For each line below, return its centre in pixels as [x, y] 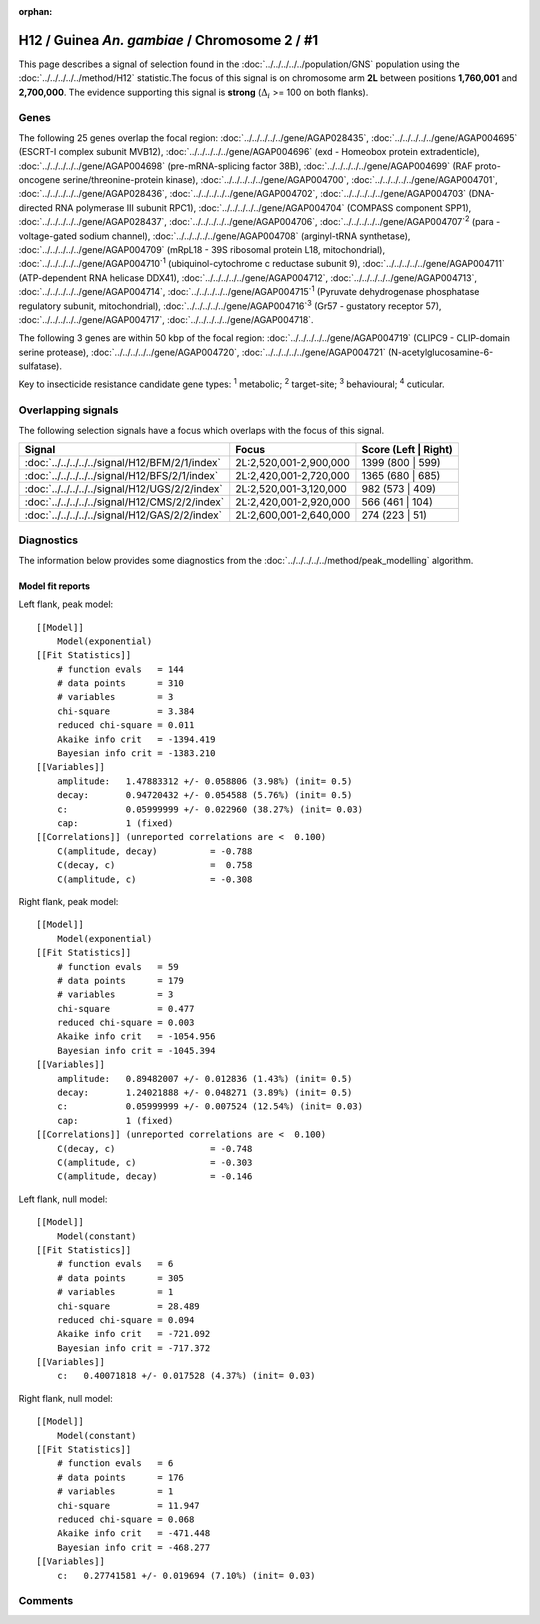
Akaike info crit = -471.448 [133, 1533]
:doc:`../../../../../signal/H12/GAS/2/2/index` [123, 515]
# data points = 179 [120, 980]
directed [36, 207]
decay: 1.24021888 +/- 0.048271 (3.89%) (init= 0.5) [204, 1093]
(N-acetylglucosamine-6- [440, 352]
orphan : [35, 11]
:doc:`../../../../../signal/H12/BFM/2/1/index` [123, 462]
